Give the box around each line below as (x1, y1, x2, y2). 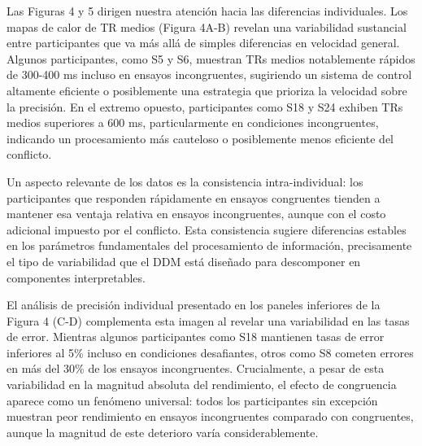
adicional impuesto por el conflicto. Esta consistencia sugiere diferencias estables (7, 221, 407, 238)
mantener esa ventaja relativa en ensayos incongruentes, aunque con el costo (7, 205, 386, 222)
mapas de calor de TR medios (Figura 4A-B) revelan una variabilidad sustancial (7, 18, 407, 35)
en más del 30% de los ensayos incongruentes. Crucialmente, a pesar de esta (7, 360, 385, 377)
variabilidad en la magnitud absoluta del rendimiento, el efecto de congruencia (7, 376, 397, 393)
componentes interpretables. (7, 269, 146, 286)
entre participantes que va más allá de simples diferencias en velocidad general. (7, 34, 400, 51)
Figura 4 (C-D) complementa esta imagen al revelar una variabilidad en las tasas (7, 312, 410, 329)
